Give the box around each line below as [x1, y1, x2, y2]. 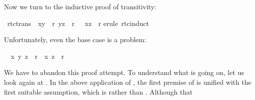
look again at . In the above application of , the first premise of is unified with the [4, 76, 252, 87]
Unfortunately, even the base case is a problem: [4, 34, 146, 45]
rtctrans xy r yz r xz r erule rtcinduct [7, 18, 149, 28]
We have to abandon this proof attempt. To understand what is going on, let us [4, 67, 244, 77]
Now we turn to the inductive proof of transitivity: [4, 1, 157, 11]
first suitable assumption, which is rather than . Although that [4, 86, 193, 97]
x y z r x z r [10, 50, 64, 61]
